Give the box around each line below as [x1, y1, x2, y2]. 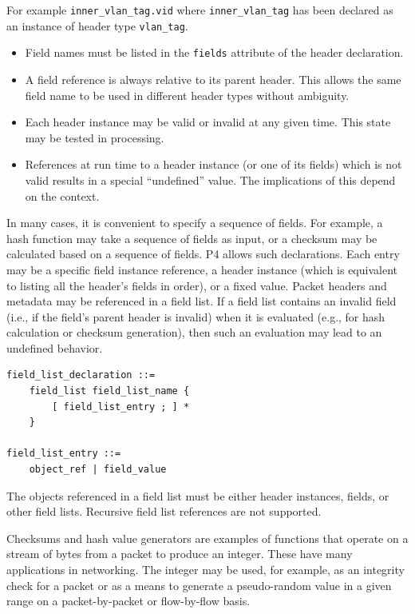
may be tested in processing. [25, 129, 164, 146]
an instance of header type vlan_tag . [6, 17, 188, 34]
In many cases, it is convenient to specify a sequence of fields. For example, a [6, 214, 383, 231]
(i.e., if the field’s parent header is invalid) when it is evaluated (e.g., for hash [6, 308, 385, 325]
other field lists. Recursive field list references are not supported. [6, 503, 322, 520]
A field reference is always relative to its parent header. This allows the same [25, 70, 401, 87]
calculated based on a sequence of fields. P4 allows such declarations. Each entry [6, 245, 400, 262]
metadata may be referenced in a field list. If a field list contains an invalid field [6, 293, 397, 309]
